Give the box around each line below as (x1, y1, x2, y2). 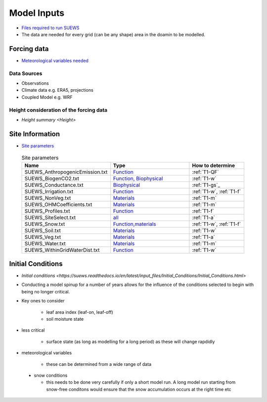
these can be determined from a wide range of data (46, 361, 152, 367)
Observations (21, 80, 49, 86)
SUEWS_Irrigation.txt (24, 188, 74, 195)
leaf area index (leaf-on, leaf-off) (46, 309, 113, 315)
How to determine (192, 162, 235, 169)
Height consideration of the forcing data (9, 107, 108, 114)
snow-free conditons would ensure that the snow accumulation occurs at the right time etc (46, 386, 231, 392)
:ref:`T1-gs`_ (192, 181, 221, 188)
